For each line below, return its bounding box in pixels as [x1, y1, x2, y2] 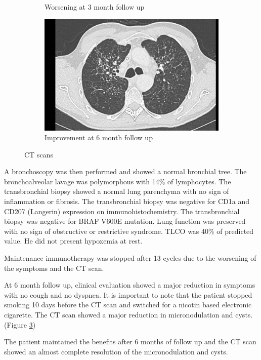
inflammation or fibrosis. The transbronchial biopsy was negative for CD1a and [4, 196, 249, 207]
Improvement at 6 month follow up [45, 132, 153, 143]
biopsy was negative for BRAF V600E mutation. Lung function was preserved [4, 216, 246, 226]
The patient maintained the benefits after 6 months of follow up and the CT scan [4, 336, 256, 347]
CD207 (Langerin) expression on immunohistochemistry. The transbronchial [4, 206, 240, 216]
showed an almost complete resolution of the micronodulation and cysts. [4, 346, 228, 356]
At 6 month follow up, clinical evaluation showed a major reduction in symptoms [4, 279, 255, 290]
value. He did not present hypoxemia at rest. [4, 235, 143, 246]
